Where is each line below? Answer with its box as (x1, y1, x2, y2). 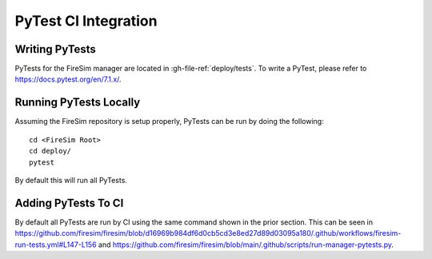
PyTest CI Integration (14, 12, 158, 30)
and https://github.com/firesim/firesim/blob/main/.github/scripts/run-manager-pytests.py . (98, 240, 394, 249)
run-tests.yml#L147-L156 (14, 240, 97, 249)
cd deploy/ (29, 146, 72, 156)
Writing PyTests (14, 42, 96, 56)
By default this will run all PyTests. (14, 175, 128, 185)
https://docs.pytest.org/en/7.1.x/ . (14, 74, 122, 84)
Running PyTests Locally (14, 96, 141, 110)
